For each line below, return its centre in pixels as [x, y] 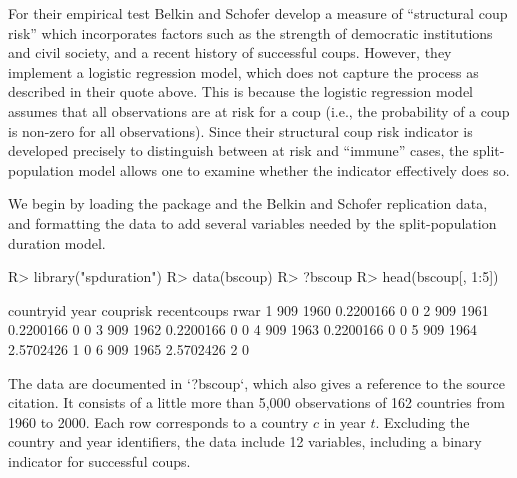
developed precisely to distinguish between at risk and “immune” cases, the [238, 150]
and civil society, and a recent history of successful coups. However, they [230, 52]
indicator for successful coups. [99, 460]
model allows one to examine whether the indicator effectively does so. [294, 169]
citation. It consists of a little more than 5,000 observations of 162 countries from [256, 402]
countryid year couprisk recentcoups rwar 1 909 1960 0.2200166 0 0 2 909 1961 [248, 309]
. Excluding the [422, 421]
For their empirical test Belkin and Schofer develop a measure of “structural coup [258, 13]
